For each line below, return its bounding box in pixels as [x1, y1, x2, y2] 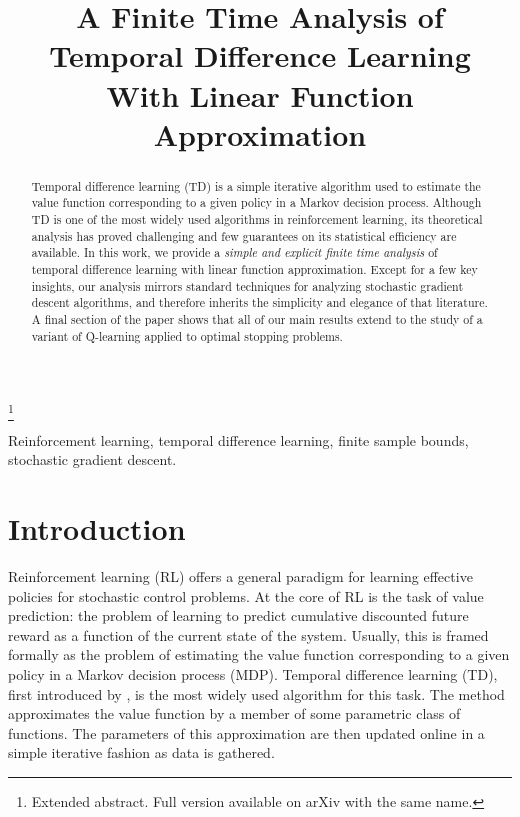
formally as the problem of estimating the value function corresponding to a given [8, 644, 510, 665]
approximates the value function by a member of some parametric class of [8, 703, 461, 724]
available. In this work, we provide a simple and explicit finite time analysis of [31, 244, 438, 261]
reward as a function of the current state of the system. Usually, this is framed [8, 624, 489, 645]
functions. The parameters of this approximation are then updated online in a [8, 722, 485, 743]
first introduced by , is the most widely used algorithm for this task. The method [8, 683, 505, 704]
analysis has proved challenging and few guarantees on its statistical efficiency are [31, 227, 457, 244]
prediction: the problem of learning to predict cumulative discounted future [8, 605, 469, 626]
